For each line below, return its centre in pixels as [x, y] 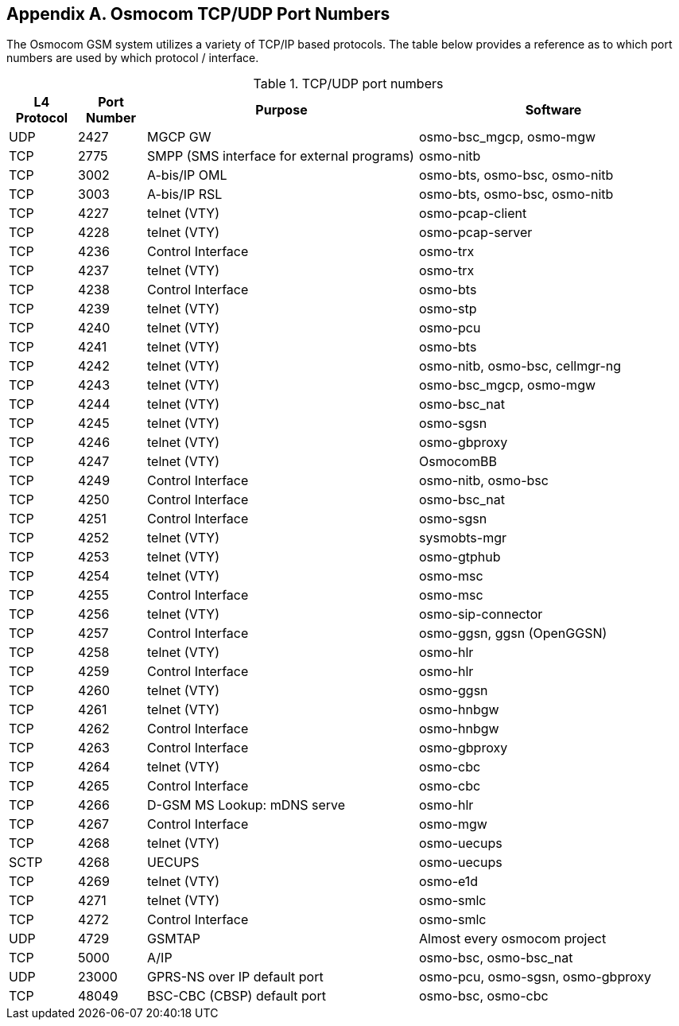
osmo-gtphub [460, 557]
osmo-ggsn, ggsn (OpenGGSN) [513, 633]
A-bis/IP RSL [185, 194]
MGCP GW [179, 137]
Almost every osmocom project [513, 939]
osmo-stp [448, 309]
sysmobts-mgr [463, 538]
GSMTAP [174, 939]
